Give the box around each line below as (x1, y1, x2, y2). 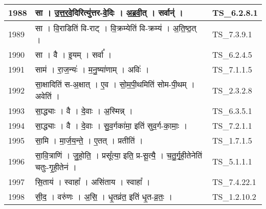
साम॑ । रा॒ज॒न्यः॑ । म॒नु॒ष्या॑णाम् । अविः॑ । (35, 63, 149, 75)
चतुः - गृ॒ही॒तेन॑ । (35, 161, 77, 173)
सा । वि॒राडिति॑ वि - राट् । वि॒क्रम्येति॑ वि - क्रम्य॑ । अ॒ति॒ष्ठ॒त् (35, 22, 196, 34)
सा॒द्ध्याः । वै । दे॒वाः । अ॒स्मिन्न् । (35, 105, 133, 117)
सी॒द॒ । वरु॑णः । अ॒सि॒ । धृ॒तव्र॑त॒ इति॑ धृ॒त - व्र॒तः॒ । (35, 191, 173, 202)
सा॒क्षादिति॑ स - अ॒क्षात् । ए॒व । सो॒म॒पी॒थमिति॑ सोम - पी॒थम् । (35, 78, 195, 90)
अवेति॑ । (35, 90, 60, 102)
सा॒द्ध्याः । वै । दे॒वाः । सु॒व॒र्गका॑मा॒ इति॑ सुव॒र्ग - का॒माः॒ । (35, 120, 188, 131)
